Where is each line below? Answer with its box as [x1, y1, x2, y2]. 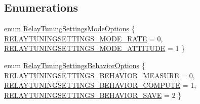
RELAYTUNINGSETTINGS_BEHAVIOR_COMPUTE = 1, [4, 80, 196, 90]
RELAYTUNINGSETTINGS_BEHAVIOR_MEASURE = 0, [4, 70, 195, 80]
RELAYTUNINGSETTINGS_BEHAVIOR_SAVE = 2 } [4, 89, 182, 100]
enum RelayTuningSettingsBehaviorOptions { [4, 60, 145, 70]
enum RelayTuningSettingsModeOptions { [4, 23, 135, 34]
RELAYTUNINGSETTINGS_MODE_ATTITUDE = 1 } [4, 43, 185, 54]
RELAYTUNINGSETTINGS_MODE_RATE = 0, [4, 33, 163, 43]
